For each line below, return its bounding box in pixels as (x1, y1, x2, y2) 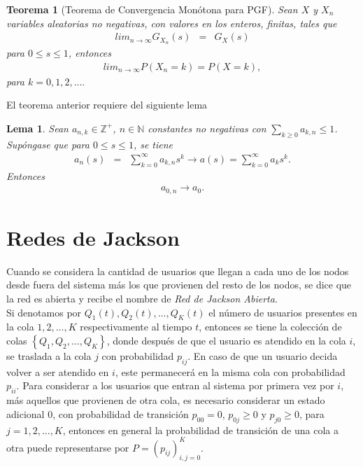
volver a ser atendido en (6, 364, 109, 379)
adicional (6, 406, 45, 421)
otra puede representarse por (6, 440, 129, 454)
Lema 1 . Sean (6, 120, 69, 135)
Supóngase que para (6, 137, 90, 151)
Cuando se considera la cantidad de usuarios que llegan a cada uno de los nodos (6, 263, 349, 278)
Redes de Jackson (6, 223, 180, 251)
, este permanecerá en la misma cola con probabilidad (115, 364, 346, 379)
